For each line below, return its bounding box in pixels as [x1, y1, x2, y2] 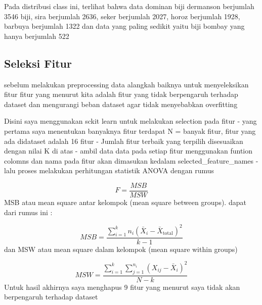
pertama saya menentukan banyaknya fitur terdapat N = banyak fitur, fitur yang [4, 125, 256, 136]
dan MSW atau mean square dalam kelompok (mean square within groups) [4, 243, 238, 254]
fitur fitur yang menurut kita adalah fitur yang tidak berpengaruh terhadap [4, 89, 238, 99]
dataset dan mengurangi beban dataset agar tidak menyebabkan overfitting [4, 98, 238, 109]
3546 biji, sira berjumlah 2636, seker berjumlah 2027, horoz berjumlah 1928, [4, 11, 240, 21]
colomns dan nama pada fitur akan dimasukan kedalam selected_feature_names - [4, 155, 258, 166]
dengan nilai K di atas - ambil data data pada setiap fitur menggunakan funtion [4, 145, 253, 156]
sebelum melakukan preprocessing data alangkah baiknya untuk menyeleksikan [4, 79, 249, 89]
